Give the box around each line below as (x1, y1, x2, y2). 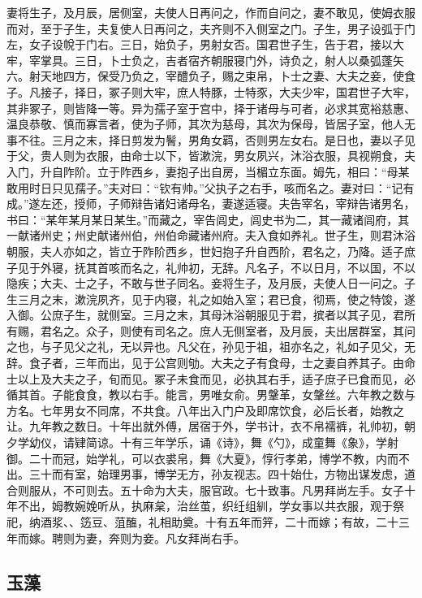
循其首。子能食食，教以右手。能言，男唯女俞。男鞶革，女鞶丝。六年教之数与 (6, 386, 416, 403)
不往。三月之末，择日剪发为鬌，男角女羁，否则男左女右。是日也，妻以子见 (17, 131, 416, 148)
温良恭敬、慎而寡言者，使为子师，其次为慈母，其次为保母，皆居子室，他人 (6, 115, 404, 132)
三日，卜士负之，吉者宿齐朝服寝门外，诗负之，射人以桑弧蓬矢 (74, 51, 404, 68)
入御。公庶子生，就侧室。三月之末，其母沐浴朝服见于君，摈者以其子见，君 (6, 306, 404, 323)
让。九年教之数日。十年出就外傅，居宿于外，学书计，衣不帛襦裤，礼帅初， (6, 418, 404, 435)
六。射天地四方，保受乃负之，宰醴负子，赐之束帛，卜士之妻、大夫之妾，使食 (6, 67, 416, 84)
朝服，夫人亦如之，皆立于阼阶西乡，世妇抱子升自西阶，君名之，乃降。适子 (6, 242, 404, 259)
